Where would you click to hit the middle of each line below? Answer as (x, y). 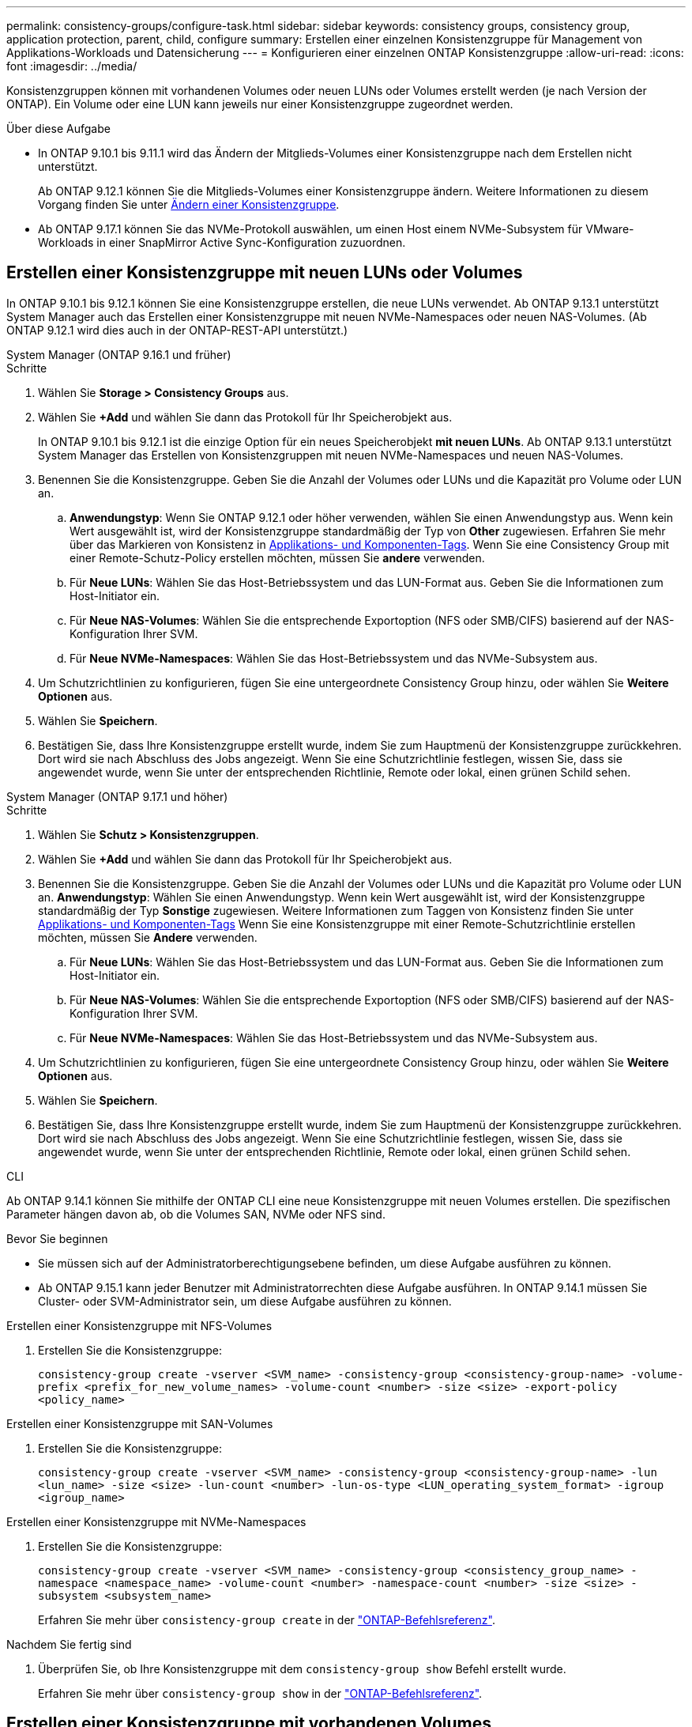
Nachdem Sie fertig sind (69, 1644)
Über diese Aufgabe (58, 128)
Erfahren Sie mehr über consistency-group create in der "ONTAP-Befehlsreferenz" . (267, 1619)
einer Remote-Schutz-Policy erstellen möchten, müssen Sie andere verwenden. (277, 557)
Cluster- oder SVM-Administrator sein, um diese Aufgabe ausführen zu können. (245, 1301)
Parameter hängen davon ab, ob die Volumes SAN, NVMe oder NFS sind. (196, 1214)
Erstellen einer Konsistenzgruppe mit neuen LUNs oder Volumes (265, 273)
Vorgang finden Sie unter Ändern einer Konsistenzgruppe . (189, 204)
